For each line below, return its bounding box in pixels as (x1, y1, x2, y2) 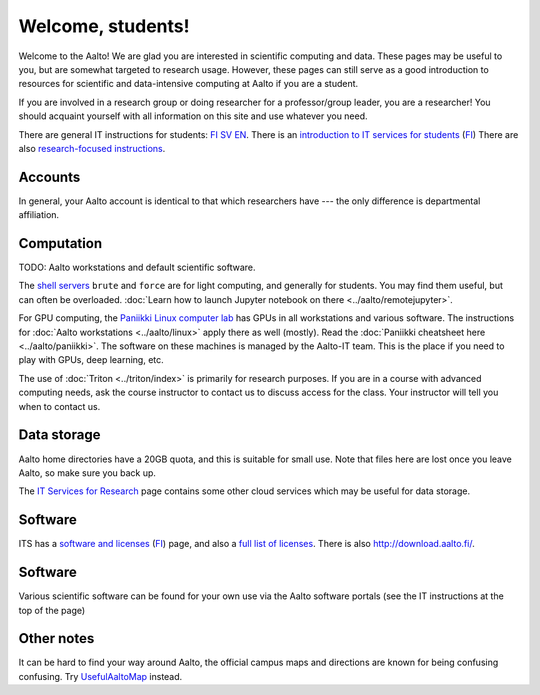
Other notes (18, 630, 95, 647)
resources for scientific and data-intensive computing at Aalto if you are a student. (18, 78, 359, 90)
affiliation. (18, 209, 60, 221)
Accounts (18, 168, 81, 185)
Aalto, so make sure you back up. (18, 466, 157, 479)
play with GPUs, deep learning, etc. (18, 354, 164, 366)
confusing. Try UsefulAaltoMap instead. (18, 670, 183, 682)
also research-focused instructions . (18, 142, 166, 154)
